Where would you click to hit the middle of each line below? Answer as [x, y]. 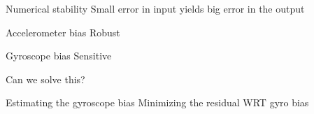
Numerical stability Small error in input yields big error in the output [155, 8]
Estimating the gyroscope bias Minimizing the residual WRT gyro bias [157, 102]
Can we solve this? [45, 79]
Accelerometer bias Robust [63, 32]
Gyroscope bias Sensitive [59, 56]
